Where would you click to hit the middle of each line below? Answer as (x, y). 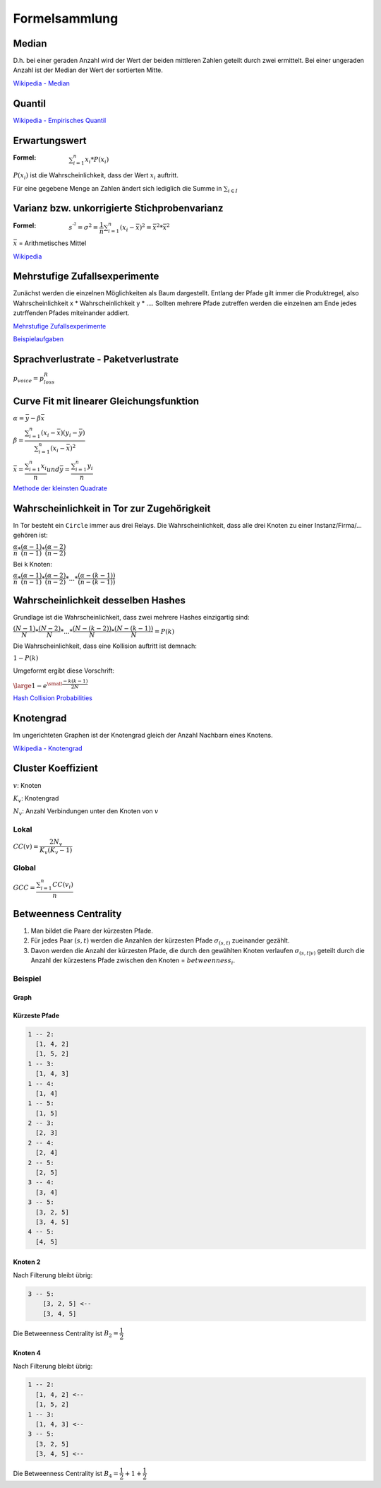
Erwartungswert (50, 140)
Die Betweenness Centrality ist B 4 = (66, 1474)
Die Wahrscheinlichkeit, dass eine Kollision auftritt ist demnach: (105, 646)
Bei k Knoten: (33, 564)
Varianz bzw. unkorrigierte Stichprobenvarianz (118, 208)
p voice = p (29, 379)
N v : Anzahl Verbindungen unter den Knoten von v (86, 812)
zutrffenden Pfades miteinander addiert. (71, 313)
